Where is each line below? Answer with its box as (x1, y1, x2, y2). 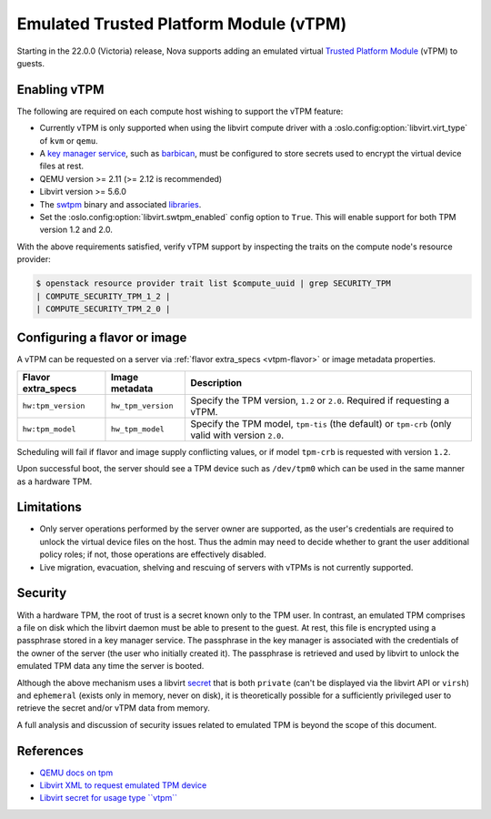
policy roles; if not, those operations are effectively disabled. (39, 549, 267, 560)
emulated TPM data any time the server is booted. (16, 661, 205, 672)
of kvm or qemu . (39, 135, 99, 146)
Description (190, 376, 243, 389)
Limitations (16, 500, 82, 515)
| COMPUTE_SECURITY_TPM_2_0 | (35, 303, 171, 314)
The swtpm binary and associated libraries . (39, 198, 202, 209)
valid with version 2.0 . (190, 429, 285, 441)
